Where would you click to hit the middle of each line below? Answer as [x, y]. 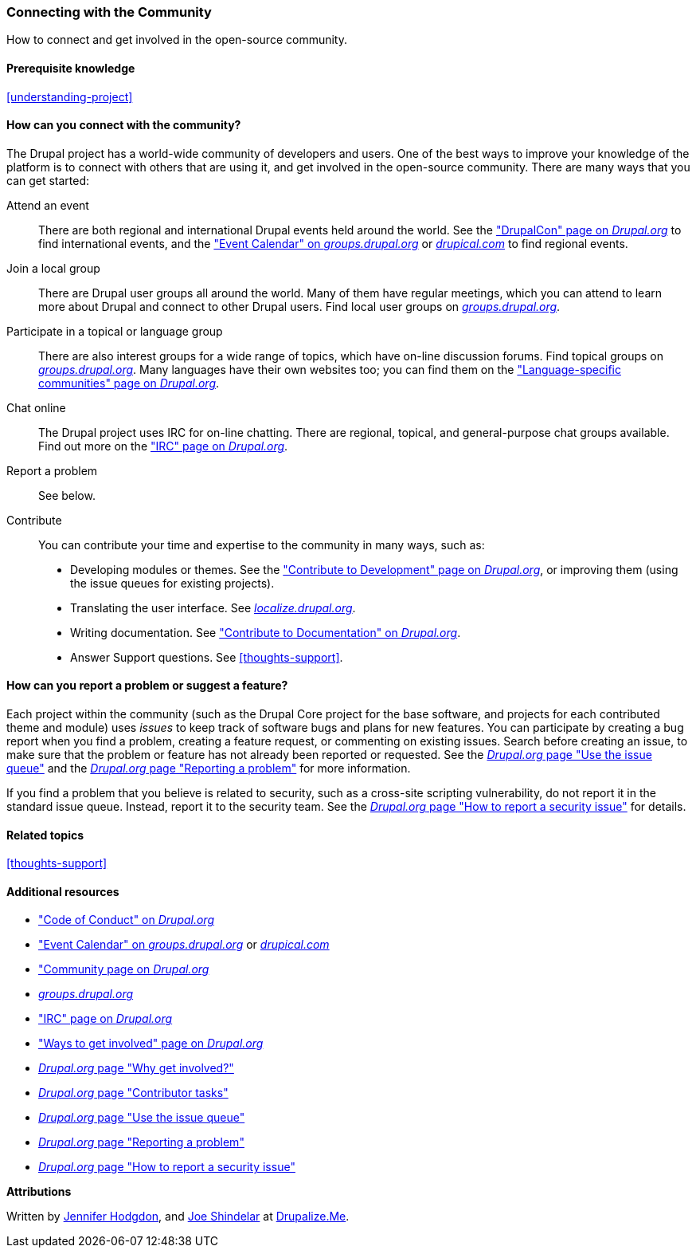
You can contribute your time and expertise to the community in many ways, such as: [262, 544]
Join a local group [53, 268]
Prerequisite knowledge [71, 68]
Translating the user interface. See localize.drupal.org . [213, 607]
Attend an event [48, 205]
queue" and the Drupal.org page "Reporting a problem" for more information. [209, 769]
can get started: [48, 180]
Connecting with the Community [109, 12]
